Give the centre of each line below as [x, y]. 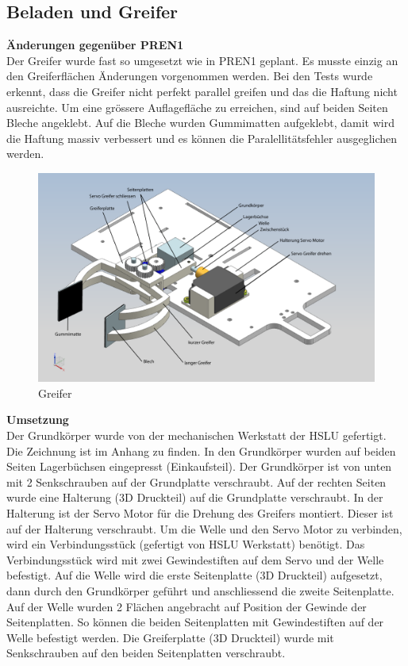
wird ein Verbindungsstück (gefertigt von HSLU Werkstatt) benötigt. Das [186, 544]
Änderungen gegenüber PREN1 [95, 45]
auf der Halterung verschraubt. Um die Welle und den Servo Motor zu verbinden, [204, 528]
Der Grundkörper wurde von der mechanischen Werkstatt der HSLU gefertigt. [196, 435]
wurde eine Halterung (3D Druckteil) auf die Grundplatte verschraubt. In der [195, 497]
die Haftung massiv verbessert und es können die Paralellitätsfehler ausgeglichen [202, 138]
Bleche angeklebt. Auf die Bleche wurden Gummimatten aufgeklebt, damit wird [201, 123]
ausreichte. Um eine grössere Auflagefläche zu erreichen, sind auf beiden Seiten [197, 107]
